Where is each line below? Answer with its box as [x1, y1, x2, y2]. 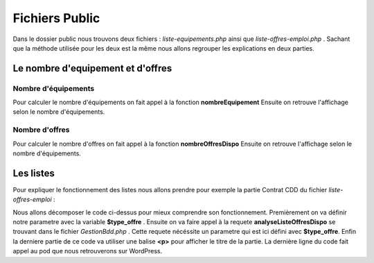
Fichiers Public [12, 10, 100, 26]
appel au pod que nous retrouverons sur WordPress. [12, 247, 163, 255]
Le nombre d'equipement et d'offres [12, 62, 172, 74]
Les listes [12, 167, 55, 179]
